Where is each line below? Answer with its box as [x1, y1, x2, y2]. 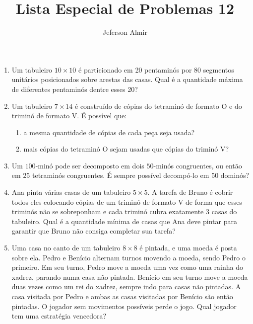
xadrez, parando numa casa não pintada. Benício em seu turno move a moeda [11, 271, 248, 282]
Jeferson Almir [103, 27, 147, 37]
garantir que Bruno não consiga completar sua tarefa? [11, 226, 176, 236]
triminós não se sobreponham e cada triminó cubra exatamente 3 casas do [11, 206, 237, 217]
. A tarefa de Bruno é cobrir [147, 187, 233, 197]
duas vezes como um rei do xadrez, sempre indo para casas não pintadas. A [11, 281, 241, 292]
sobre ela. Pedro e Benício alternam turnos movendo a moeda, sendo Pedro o [11, 252, 246, 262]
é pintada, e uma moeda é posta [139, 243, 237, 253]
